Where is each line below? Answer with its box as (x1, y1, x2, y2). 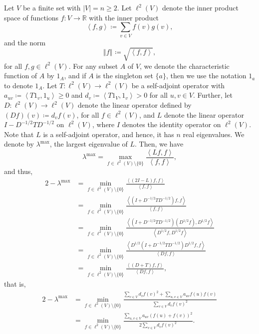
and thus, (4, 166, 33, 176)
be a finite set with (22, 2, 81, 12)
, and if (64, 70, 86, 81)
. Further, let (193, 90, 233, 100)
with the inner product (89, 12, 159, 22)
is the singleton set (96, 70, 153, 81)
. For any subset (68, 60, 118, 71)
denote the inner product (162, 2, 239, 12)
